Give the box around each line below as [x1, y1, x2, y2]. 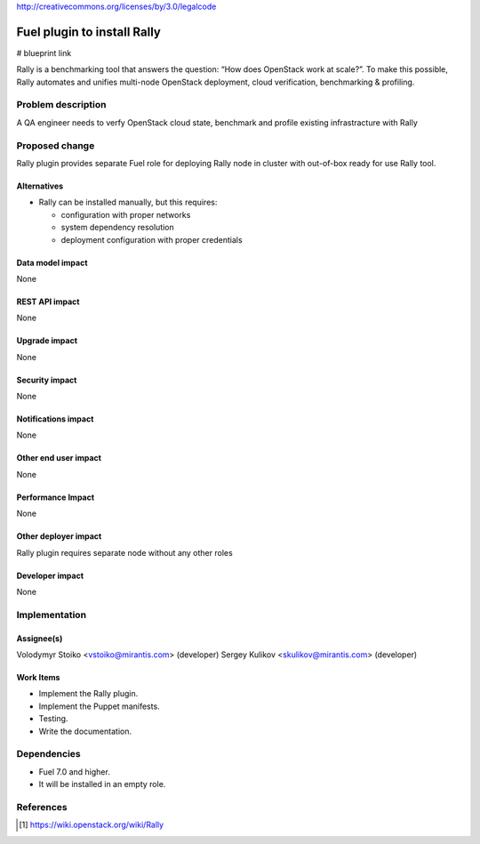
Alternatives [16, 181, 64, 191]
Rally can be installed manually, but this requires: [38, 197, 218, 208]
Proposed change [16, 139, 95, 151]
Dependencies [16, 748, 82, 760]
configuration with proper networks [60, 209, 191, 220]
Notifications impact [16, 414, 94, 424]
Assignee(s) [16, 632, 63, 644]
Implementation [16, 608, 87, 621]
